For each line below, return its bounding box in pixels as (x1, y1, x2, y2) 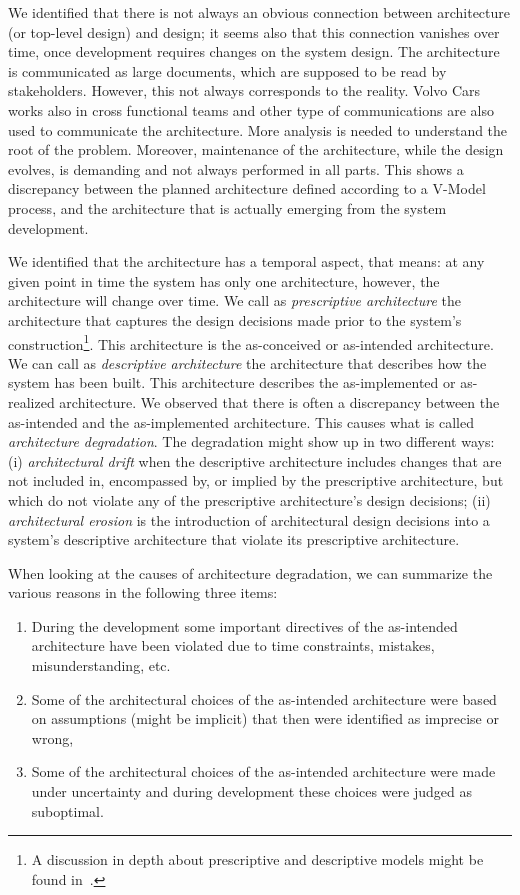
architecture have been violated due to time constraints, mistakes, (31, 635, 435, 656)
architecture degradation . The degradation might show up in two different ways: (8, 431, 495, 452)
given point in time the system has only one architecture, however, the (8, 270, 440, 291)
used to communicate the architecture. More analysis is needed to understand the (8, 119, 508, 140)
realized (8, 391, 55, 412)
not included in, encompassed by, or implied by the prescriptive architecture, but (8, 470, 504, 491)
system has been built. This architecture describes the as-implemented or (8, 372, 456, 393)
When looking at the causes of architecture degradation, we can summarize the (8, 562, 493, 583)
